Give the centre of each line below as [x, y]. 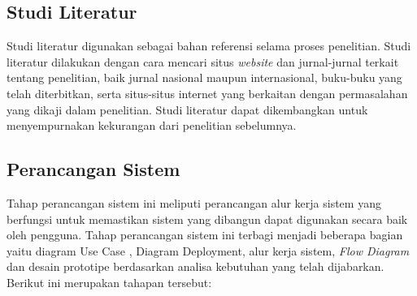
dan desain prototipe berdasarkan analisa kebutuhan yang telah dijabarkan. [195, 266]
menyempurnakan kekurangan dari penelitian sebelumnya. [152, 125]
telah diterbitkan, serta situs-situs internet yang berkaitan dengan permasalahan [207, 93]
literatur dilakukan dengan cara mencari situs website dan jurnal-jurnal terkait [203, 61]
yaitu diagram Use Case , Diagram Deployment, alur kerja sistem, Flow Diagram [208, 250]
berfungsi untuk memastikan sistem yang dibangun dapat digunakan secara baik [207, 219]
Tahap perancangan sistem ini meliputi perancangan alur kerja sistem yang [194, 202]
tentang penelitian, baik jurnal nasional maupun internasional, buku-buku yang [204, 77]
